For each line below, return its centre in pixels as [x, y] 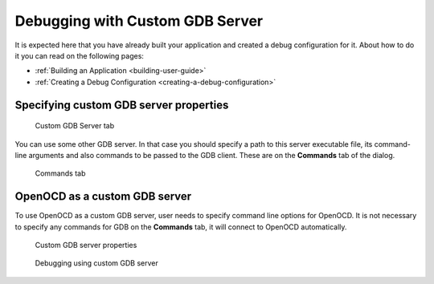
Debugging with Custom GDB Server [139, 21]
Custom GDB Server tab [75, 126]
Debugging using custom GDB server [96, 263]
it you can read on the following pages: [80, 55]
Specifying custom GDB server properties [122, 105]
